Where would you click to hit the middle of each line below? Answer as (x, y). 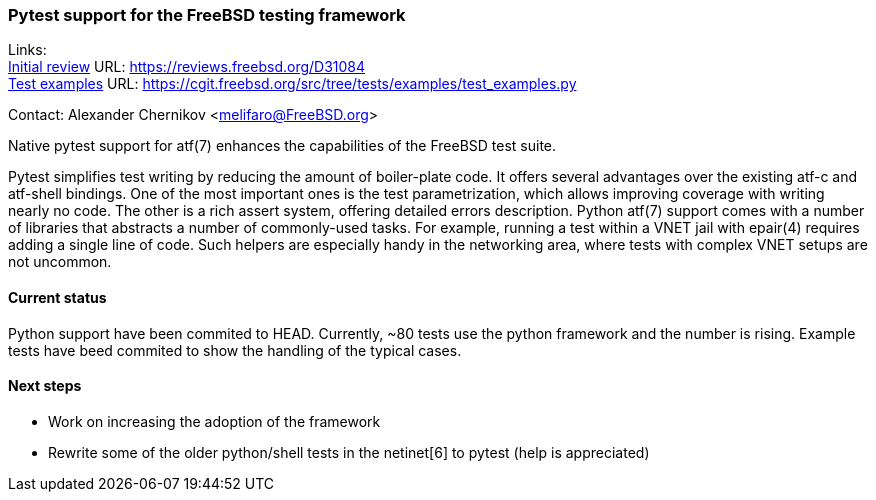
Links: (27, 50)
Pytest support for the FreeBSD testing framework (207, 15)
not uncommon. (60, 262)
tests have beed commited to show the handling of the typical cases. (235, 350)
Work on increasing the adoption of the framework (214, 421)
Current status (57, 297)
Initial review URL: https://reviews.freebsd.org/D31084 (187, 67)
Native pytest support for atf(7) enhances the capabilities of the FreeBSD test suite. (282, 146)
